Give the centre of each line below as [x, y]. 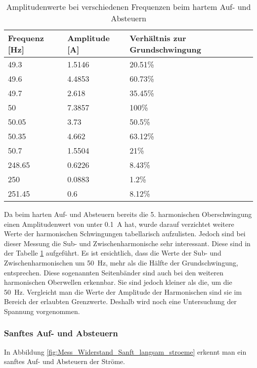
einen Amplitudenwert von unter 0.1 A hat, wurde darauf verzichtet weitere [119, 224]
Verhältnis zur [158, 38]
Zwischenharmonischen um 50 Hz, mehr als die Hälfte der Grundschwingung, [121, 262]
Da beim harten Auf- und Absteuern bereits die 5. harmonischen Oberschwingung [128, 214]
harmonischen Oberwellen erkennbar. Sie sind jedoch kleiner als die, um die [118, 282]
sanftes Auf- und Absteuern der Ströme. [64, 361]
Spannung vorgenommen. [42, 311]
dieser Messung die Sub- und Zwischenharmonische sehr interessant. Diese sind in [127, 243]
